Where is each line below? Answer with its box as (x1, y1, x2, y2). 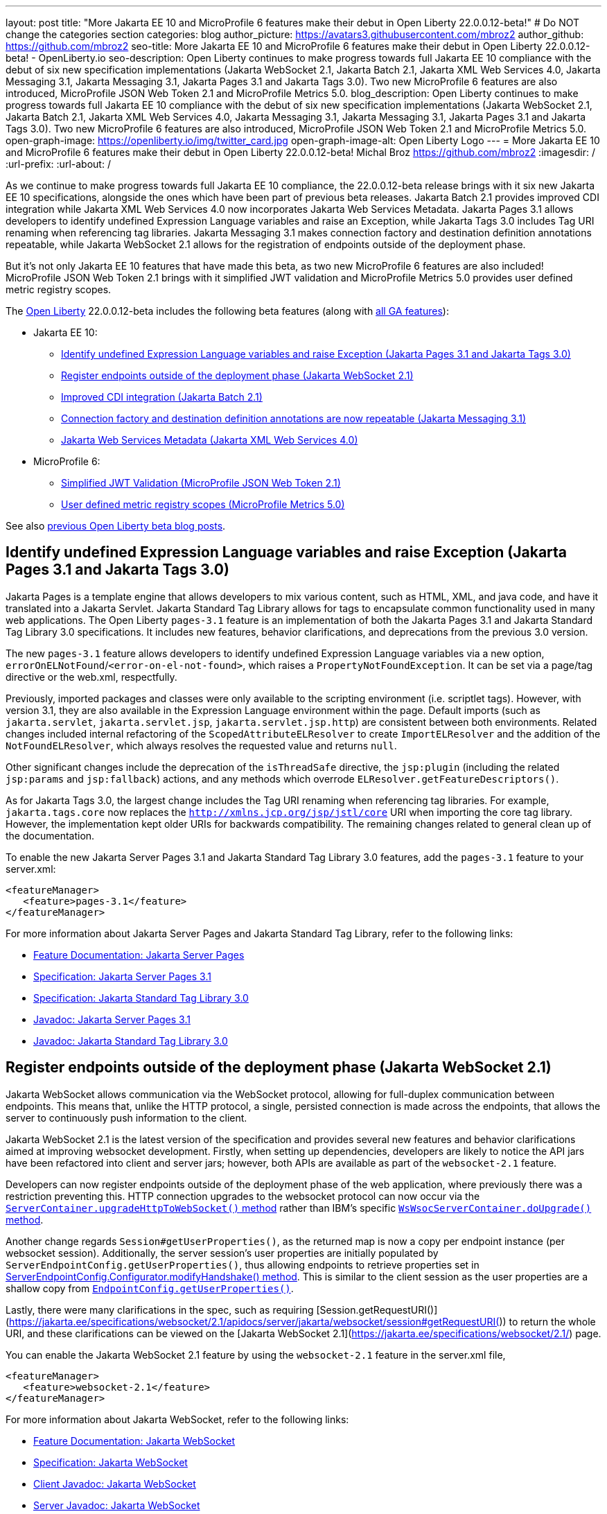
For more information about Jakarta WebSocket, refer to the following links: (6, 1413, 349, 1425)
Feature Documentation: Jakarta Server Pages (33, 948, 245, 961)
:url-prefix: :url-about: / (6, 158, 111, 170)
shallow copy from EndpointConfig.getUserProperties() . (6, 1282, 294, 1294)
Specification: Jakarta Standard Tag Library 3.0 (33, 991, 249, 1004)
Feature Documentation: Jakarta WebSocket (33, 1434, 236, 1447)
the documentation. (6, 829, 95, 842)
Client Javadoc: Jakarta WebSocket (33, 1477, 196, 1490)
